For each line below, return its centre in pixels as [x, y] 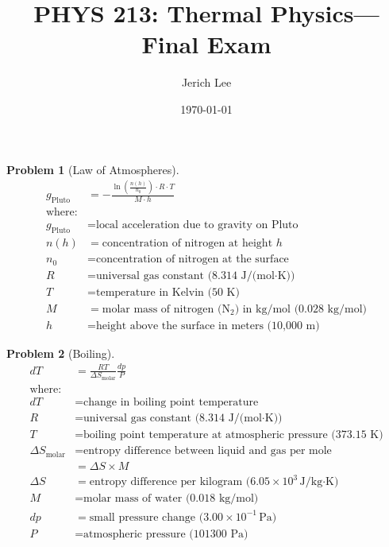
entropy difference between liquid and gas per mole [208, 451]
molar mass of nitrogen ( [162, 309]
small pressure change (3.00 [156, 517]
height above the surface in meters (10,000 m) [208, 326]
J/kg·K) [319, 482]
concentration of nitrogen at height [187, 244]
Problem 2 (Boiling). [61, 353]
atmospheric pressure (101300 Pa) [166, 534]
